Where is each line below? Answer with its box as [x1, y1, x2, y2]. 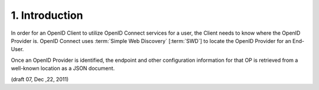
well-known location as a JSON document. [11, 65, 115, 72]
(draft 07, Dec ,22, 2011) [11, 75, 69, 82]
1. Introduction [11, 9, 83, 22]
